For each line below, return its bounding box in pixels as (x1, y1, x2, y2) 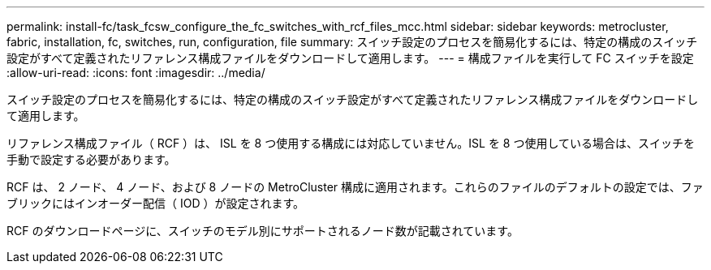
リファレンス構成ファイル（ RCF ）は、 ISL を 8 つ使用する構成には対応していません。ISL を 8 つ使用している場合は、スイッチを (6, 136, 696, 150)
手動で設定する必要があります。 (6, 152, 176, 166)
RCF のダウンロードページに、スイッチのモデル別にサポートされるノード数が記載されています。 (6, 224, 519, 238)
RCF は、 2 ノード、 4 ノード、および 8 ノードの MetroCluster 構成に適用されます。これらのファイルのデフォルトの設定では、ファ (6, 180, 704, 194)
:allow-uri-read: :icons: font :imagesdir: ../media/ (6, 66, 265, 79)
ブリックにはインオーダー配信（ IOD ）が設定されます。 (6, 196, 305, 210)
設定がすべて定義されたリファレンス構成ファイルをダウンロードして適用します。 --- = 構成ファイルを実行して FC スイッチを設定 (6, 51, 694, 65)
